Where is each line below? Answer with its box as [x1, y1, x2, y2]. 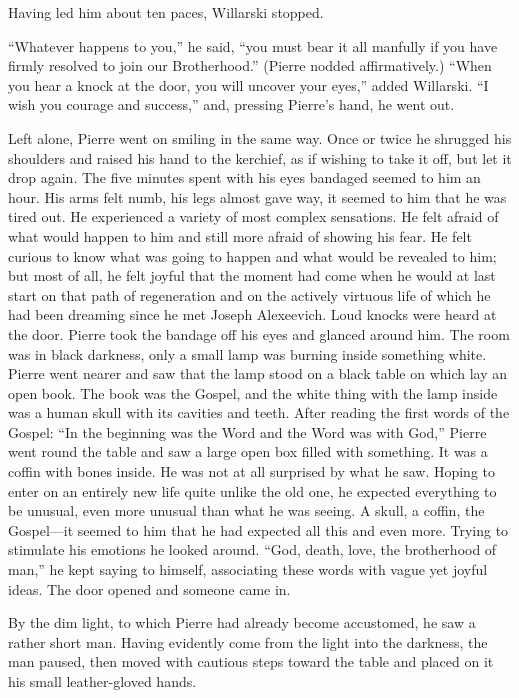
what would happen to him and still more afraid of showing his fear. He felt [8, 225, 472, 246]
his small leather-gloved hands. [8, 671, 197, 691]
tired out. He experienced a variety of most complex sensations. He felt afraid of [8, 206, 499, 227]
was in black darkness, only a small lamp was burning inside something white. [8, 343, 487, 364]
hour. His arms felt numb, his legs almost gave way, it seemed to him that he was [8, 186, 507, 207]
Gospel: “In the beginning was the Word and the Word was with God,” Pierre [8, 421, 487, 442]
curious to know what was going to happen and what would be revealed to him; [8, 245, 497, 266]
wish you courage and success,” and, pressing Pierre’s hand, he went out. [8, 94, 455, 115]
